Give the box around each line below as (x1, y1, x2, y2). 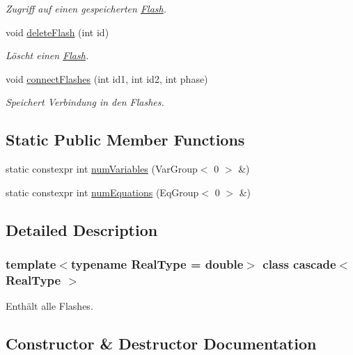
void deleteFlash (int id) (6, 24, 109, 39)
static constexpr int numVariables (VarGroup (6, 161, 198, 176)
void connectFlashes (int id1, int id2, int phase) (6, 71, 208, 86)
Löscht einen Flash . (6, 48, 89, 63)
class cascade (262, 255, 336, 273)
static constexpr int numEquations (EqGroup (6, 184, 199, 199)
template (6, 255, 56, 273)
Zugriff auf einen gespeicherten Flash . (6, 1, 167, 15)
